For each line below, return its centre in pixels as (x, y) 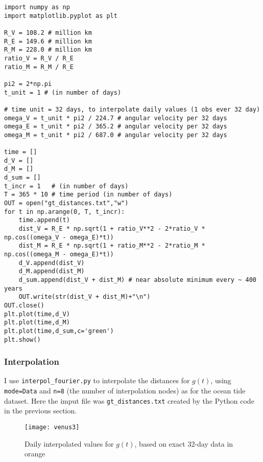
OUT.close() (24, 305)
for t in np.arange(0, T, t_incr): (65, 212)
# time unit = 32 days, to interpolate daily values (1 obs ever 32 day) (132, 109)
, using (221, 380)
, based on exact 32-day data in (184, 443)
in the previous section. (41, 411)
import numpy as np (37, 7)
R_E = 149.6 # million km (48, 41)
